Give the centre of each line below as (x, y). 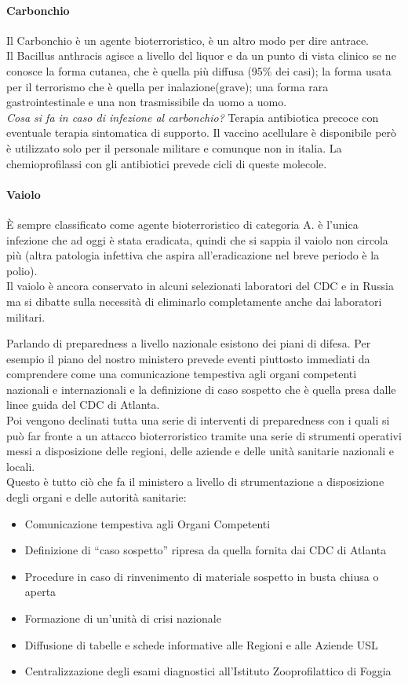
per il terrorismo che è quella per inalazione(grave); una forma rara (168, 86)
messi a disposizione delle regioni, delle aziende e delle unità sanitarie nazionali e (200, 451)
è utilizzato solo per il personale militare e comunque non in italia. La (174, 147)
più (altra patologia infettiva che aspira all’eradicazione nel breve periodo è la (193, 255)
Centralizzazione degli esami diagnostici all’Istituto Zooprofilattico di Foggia (208, 671)
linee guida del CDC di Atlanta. (83, 405)
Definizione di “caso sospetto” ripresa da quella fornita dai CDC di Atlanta (206, 550)
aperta (40, 592)
